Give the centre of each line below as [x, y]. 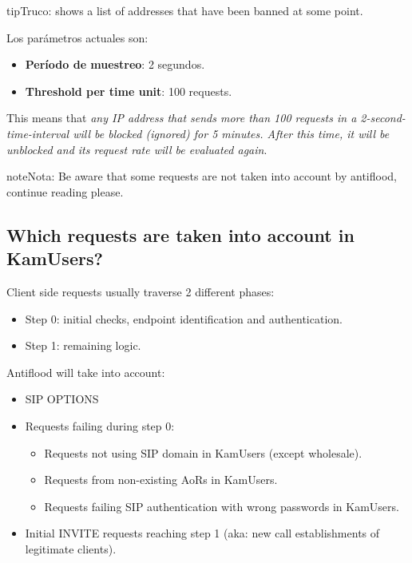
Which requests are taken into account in [180, 234]
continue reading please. [65, 191]
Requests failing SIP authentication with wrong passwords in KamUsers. [222, 506]
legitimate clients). [71, 548]
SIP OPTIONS [62, 399]
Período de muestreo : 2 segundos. [115, 64]
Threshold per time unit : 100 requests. [129, 91]
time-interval [38, 133]
